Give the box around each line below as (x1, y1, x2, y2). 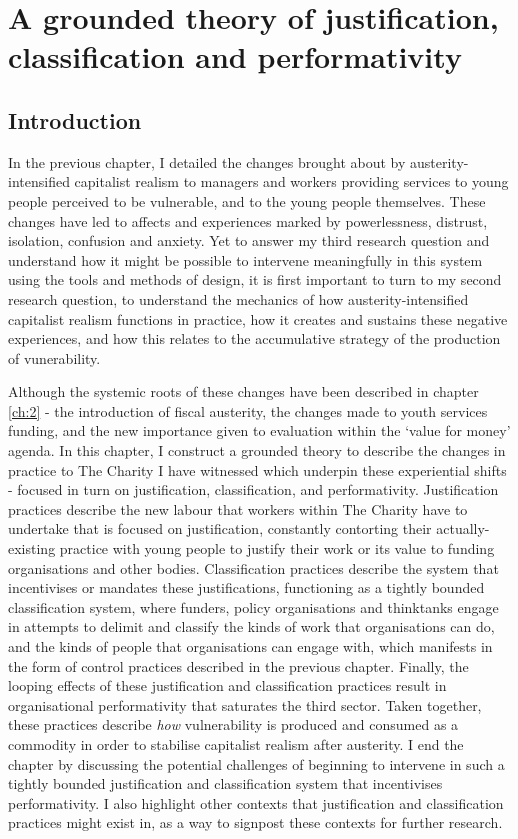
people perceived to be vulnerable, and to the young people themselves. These (8, 190, 486, 211)
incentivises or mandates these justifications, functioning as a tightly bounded (8, 577, 485, 598)
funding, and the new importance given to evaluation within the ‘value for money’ (8, 420, 511, 441)
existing (8, 538, 56, 559)
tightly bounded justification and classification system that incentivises (8, 773, 443, 794)
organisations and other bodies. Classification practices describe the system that (8, 557, 499, 578)
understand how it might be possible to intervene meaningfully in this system (8, 249, 483, 270)
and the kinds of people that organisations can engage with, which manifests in (8, 636, 493, 657)
